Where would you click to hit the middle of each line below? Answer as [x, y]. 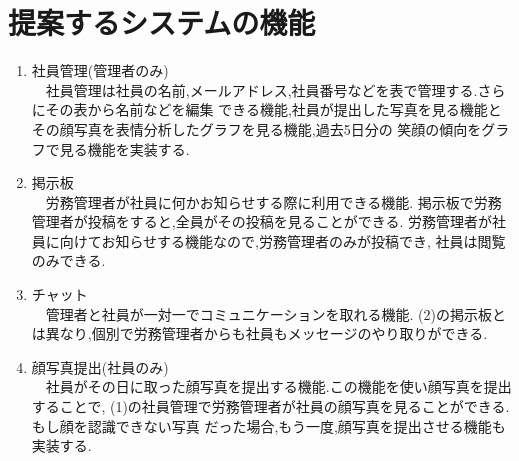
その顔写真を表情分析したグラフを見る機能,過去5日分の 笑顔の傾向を [256, 128]
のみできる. [68, 260]
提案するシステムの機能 [162, 22]
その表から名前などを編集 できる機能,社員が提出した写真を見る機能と [273, 109]
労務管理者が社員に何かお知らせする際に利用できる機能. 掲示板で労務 [273, 201]
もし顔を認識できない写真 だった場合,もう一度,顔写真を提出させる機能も [268, 425]
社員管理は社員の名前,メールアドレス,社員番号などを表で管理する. [261, 89]
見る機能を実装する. [124, 148]
